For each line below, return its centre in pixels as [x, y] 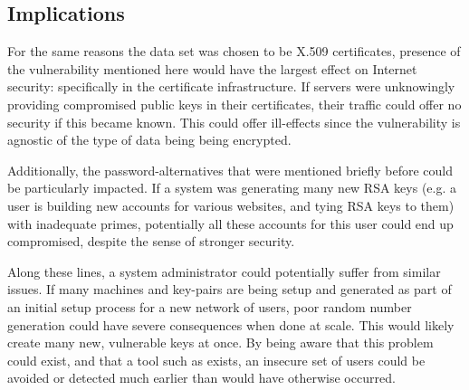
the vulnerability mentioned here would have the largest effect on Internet [212, 68]
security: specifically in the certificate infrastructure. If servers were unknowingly [231, 86]
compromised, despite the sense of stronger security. [151, 241]
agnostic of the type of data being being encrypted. [149, 140]
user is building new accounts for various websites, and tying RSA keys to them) [231, 205]
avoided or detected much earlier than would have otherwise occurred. [201, 378]
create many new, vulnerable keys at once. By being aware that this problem [220, 342]
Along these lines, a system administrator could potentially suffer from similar [224, 271]
